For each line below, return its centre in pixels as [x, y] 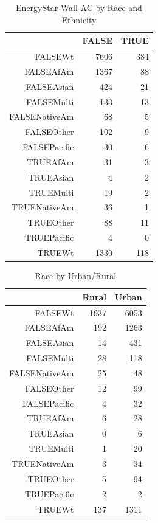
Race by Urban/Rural [76, 276]
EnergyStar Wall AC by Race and [79, 7]
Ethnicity [79, 19]
